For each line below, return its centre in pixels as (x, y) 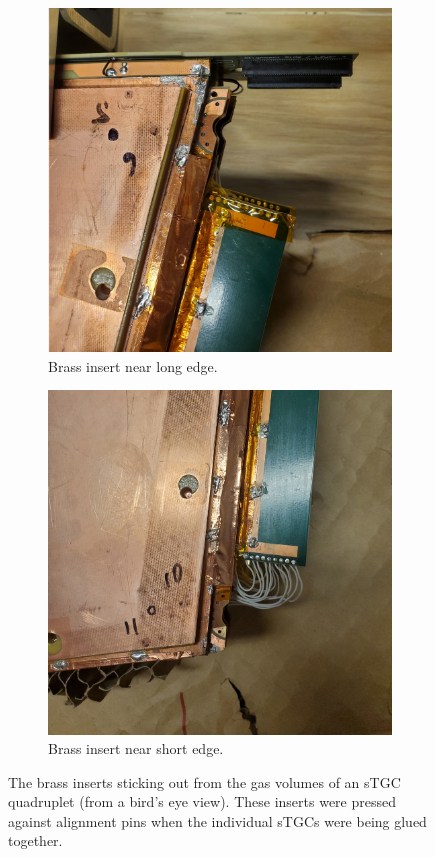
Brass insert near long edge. (133, 365)
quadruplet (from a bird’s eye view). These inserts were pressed (202, 801)
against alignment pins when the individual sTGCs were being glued (217, 820)
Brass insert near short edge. (136, 748)
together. (35, 840)
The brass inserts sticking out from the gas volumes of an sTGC (204, 781)
